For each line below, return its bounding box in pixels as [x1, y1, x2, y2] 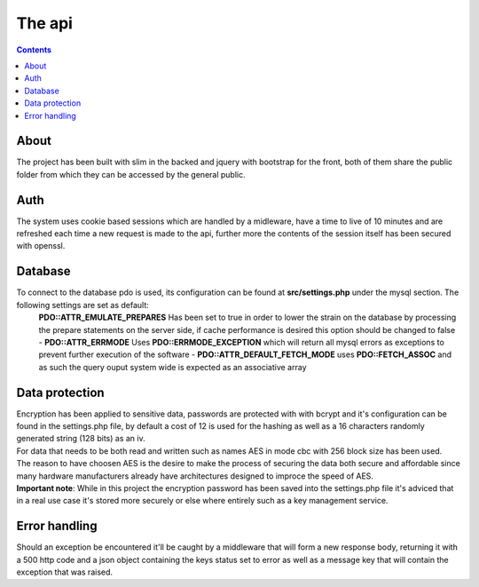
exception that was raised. [16, 567, 114, 577]
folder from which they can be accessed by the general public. [16, 169, 246, 179]
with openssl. [16, 241, 66, 251]
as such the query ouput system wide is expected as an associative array [38, 361, 307, 372]
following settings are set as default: [16, 299, 150, 310]
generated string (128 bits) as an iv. [16, 433, 145, 444]
